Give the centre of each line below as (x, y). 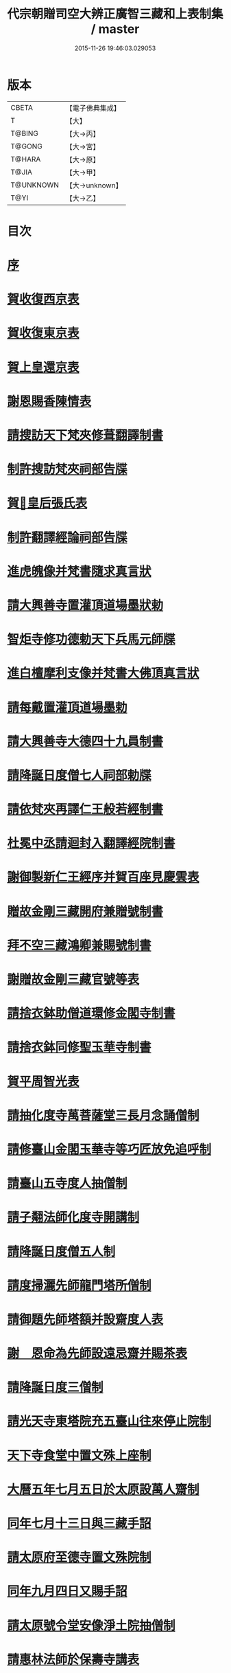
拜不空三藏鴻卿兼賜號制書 (80, 945)
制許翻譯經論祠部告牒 (68, 537)
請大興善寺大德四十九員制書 (85, 741)
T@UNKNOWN (35, 185)
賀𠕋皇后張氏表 (47, 503)
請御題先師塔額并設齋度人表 (85, 1319)
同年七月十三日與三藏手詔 (80, 1523)
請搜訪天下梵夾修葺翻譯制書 (85, 435)
